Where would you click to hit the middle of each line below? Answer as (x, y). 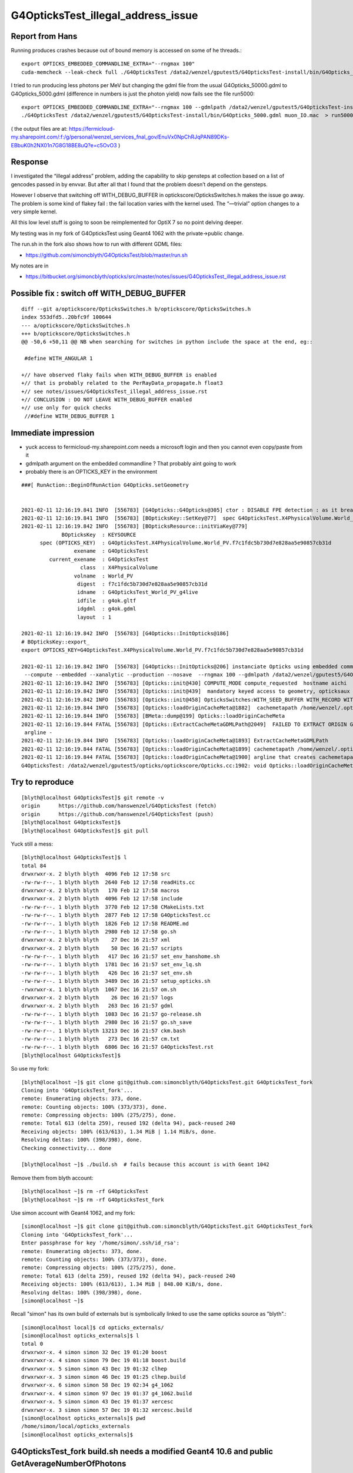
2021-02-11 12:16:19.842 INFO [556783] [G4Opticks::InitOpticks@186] (125, 634)
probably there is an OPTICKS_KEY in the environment (91, 471)
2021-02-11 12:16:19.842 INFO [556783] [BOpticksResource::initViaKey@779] (135, 526)
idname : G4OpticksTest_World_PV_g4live (137, 592)
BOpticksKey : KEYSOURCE (99, 534)
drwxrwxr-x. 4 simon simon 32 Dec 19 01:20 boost (94, 1352)
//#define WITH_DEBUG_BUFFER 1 (69, 416)
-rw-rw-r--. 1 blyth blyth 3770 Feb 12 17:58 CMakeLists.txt (113, 907)
